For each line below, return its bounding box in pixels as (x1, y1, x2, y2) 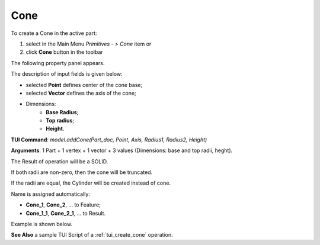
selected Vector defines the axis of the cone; (25, 89, 136, 96)
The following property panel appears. (11, 59, 105, 66)
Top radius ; (46, 117, 75, 124)
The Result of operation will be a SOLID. (11, 157, 108, 165)
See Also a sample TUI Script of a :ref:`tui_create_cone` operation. (11, 231, 173, 238)
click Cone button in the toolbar (25, 49, 103, 56)
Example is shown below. (11, 220, 73, 227)
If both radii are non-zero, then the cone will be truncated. (11, 169, 153, 176)
